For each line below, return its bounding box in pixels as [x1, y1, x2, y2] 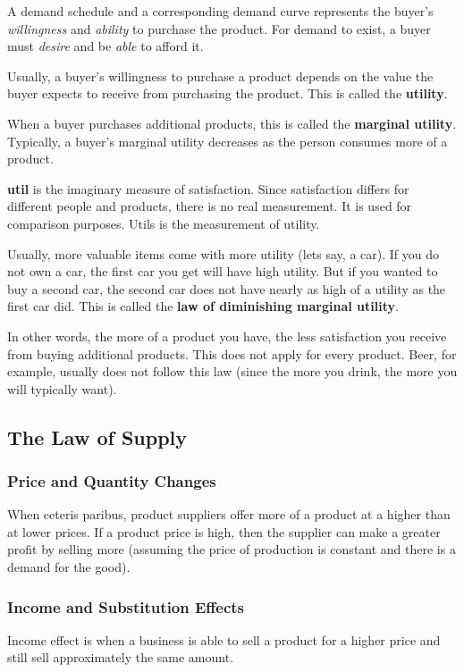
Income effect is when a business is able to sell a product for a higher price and [7, 630, 441, 649]
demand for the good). [7, 558, 131, 576]
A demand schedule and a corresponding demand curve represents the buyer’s [7, 2, 434, 20]
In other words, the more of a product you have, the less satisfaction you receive [7, 326, 447, 345]
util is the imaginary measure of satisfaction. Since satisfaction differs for [7, 179, 409, 197]
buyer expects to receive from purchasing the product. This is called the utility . [7, 84, 448, 103]
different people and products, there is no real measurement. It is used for [7, 197, 412, 215]
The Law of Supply [7, 423, 188, 450]
